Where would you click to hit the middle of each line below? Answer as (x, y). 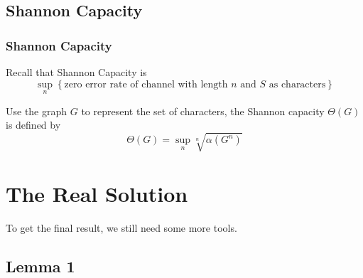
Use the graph (37, 111)
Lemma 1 (40, 266)
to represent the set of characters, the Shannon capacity (203, 111)
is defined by (33, 125)
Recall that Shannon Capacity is (76, 72)
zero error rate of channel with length (146, 84)
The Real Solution (97, 193)
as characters (297, 84)
